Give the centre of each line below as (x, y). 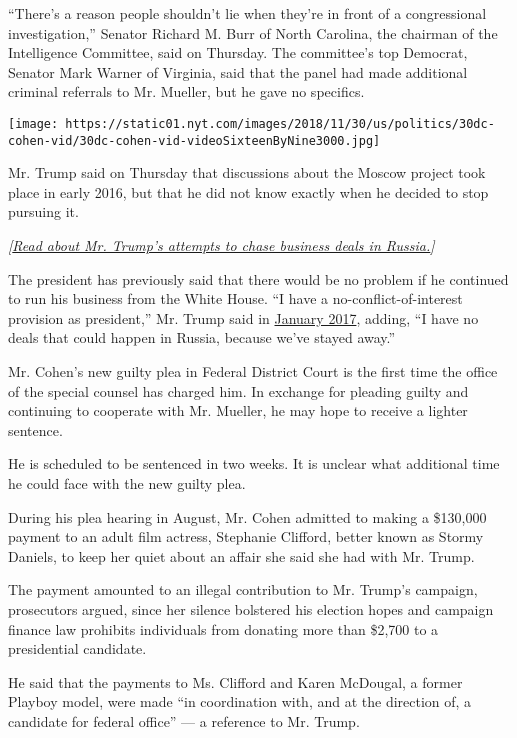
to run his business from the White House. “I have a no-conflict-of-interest (235, 298)
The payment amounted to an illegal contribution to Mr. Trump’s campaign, (243, 589)
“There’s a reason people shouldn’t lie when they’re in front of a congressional (247, 13)
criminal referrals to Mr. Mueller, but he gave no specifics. (186, 91)
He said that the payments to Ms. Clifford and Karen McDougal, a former (235, 681)
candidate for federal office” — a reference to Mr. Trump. (184, 720)
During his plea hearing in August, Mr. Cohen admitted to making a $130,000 (247, 516)
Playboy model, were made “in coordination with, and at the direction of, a (240, 701)
